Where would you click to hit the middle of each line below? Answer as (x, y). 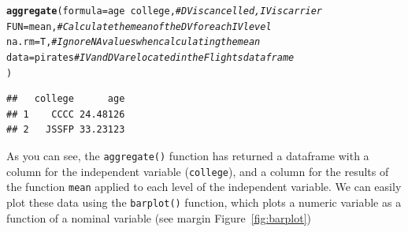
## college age (66, 99)
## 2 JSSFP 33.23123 (66, 130)
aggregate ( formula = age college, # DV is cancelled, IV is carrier (165, 11)
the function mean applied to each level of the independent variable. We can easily (204, 187)
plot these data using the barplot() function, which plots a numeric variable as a (204, 202)
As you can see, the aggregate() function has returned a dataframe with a (188, 156)
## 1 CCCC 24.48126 (66, 114)
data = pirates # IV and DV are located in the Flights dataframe (150, 57)
